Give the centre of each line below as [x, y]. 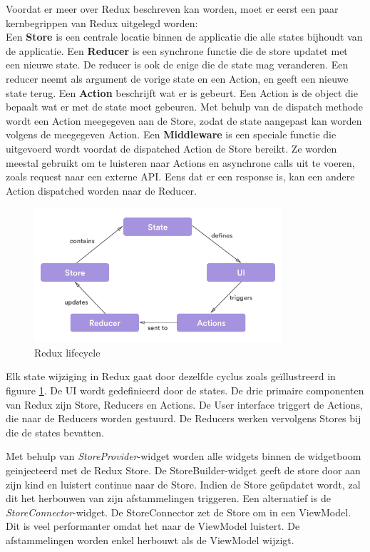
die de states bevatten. [55, 432]
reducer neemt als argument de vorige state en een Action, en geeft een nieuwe [177, 78]
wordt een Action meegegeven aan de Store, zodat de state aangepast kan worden [184, 120]
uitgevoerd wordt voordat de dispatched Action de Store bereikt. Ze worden [171, 148]
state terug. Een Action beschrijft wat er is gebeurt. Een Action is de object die [182, 92]
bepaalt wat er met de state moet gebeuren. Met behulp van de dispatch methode [185, 107]
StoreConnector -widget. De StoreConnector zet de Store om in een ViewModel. [179, 512]
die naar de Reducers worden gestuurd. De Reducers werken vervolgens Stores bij [184, 418]
